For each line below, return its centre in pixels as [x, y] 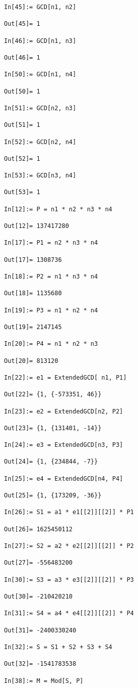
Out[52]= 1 [22, 158]
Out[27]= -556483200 [39, 563]
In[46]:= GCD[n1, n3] [40, 41]
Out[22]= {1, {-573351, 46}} [53, 395]
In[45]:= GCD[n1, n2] [40, 7]
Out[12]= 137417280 [37, 226]
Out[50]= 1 [22, 91]
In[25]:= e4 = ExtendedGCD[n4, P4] [64, 478]
